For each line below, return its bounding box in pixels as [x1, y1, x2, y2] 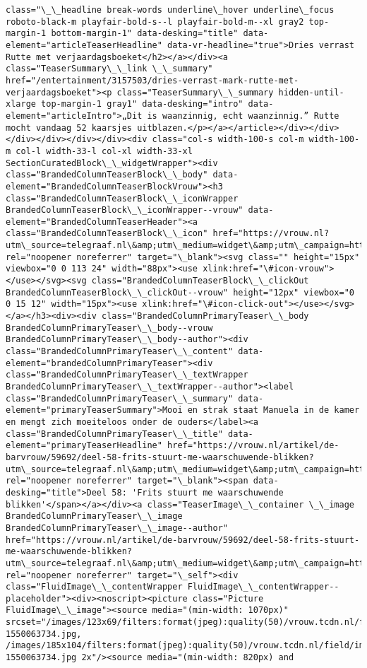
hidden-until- [278, 87, 344, 98]
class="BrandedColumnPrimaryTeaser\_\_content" [6, 346, 234, 357]
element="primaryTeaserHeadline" [6, 440, 162, 451]
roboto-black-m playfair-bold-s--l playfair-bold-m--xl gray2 [6, 16, 304, 27]
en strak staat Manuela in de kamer [187, 405, 360, 416]
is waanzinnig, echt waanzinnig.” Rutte [147, 110, 339, 121]
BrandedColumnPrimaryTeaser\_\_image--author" [6, 522, 228, 533]
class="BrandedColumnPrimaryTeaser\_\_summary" [6, 393, 234, 404]
